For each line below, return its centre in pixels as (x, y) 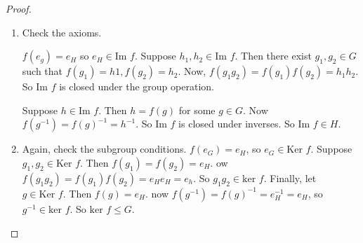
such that (42, 71)
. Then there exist (273, 56)
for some (197, 110)
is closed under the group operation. (137, 86)
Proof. (19, 8)
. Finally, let (290, 178)
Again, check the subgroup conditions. (104, 149)
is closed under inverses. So (237, 124)
